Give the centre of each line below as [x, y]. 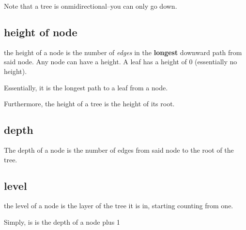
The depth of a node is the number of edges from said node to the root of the [119, 150]
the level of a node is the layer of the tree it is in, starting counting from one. [119, 206]
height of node [41, 32]
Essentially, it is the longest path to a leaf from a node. [86, 87]
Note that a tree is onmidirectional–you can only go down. [91, 6]
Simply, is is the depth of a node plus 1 [62, 222]
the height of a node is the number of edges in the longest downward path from [123, 52]
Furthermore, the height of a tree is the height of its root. [89, 104]
